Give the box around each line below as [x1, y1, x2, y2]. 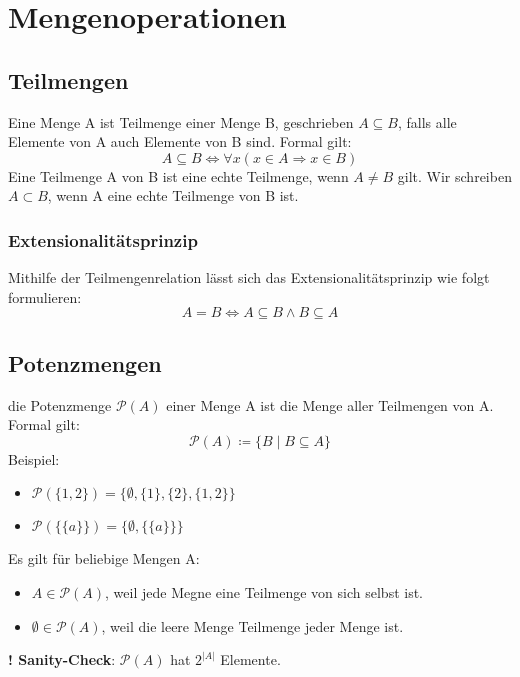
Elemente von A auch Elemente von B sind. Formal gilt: [8, 131, 352, 152]
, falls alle [397, 111, 457, 132]
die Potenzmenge [8, 394, 112, 415]
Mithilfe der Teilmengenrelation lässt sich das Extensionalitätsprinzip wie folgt [8, 267, 490, 288]
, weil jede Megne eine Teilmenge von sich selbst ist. [105, 581, 424, 602]
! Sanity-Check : [8, 649, 116, 670]
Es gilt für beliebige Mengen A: [8, 548, 200, 569]
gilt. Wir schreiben [397, 165, 512, 186]
